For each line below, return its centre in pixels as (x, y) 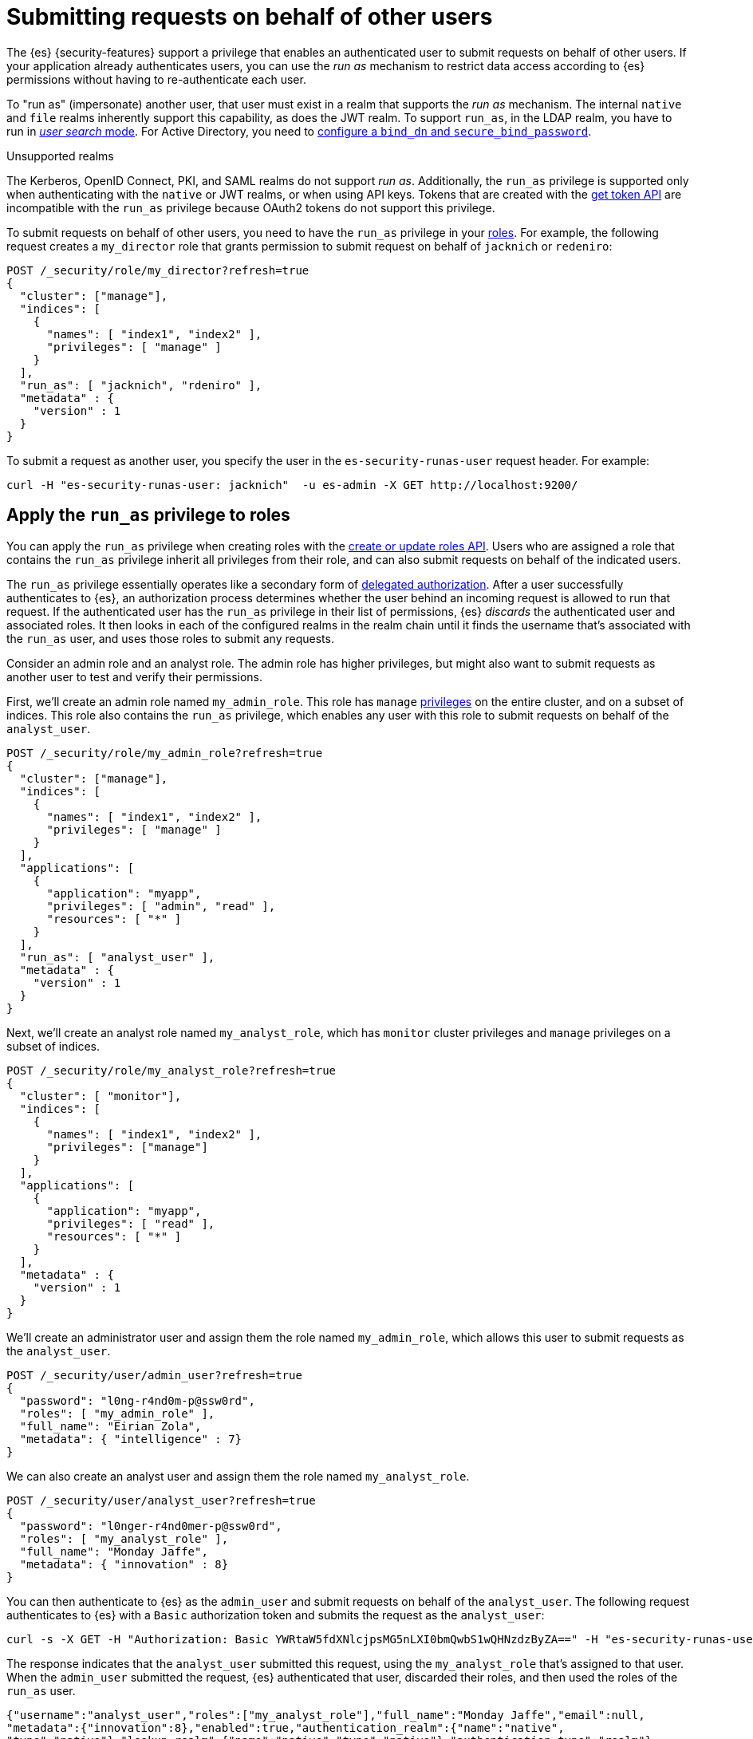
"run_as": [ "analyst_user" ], (117, 957)
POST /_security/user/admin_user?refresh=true (154, 1375)
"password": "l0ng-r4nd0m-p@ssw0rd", (137, 1400)
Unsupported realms (60, 156)
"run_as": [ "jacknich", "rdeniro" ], (141, 385)
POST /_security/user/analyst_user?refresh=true (161, 1500)
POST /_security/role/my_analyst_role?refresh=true (171, 1070)
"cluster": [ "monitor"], (101, 1096)
